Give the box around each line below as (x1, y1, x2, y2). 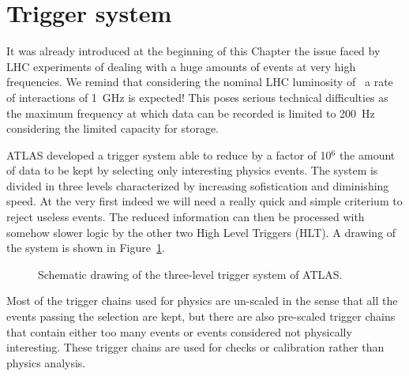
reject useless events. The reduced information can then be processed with (6, 209, 365, 225)
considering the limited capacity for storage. (6, 120, 219, 137)
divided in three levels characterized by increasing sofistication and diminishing (6, 177, 389, 194)
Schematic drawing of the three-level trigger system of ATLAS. (38, 265, 343, 282)
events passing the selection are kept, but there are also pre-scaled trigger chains (6, 308, 396, 325)
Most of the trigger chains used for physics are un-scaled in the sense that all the (6, 292, 398, 309)
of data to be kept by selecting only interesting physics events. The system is (6, 162, 378, 179)
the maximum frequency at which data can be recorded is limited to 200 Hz (6, 104, 375, 121)
